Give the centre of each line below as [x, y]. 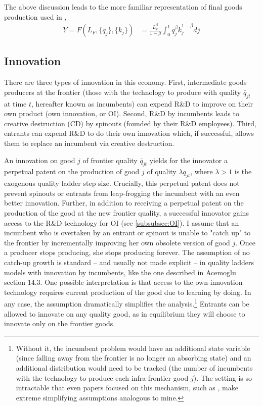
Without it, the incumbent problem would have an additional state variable [133, 348]
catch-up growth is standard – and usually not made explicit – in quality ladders [129, 262]
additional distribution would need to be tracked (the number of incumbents [134, 368]
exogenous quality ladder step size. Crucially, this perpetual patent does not [122, 183]
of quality [162, 171]
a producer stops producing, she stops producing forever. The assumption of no [127, 252]
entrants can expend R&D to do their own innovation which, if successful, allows [129, 133]
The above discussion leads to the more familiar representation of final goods [123, 7]
